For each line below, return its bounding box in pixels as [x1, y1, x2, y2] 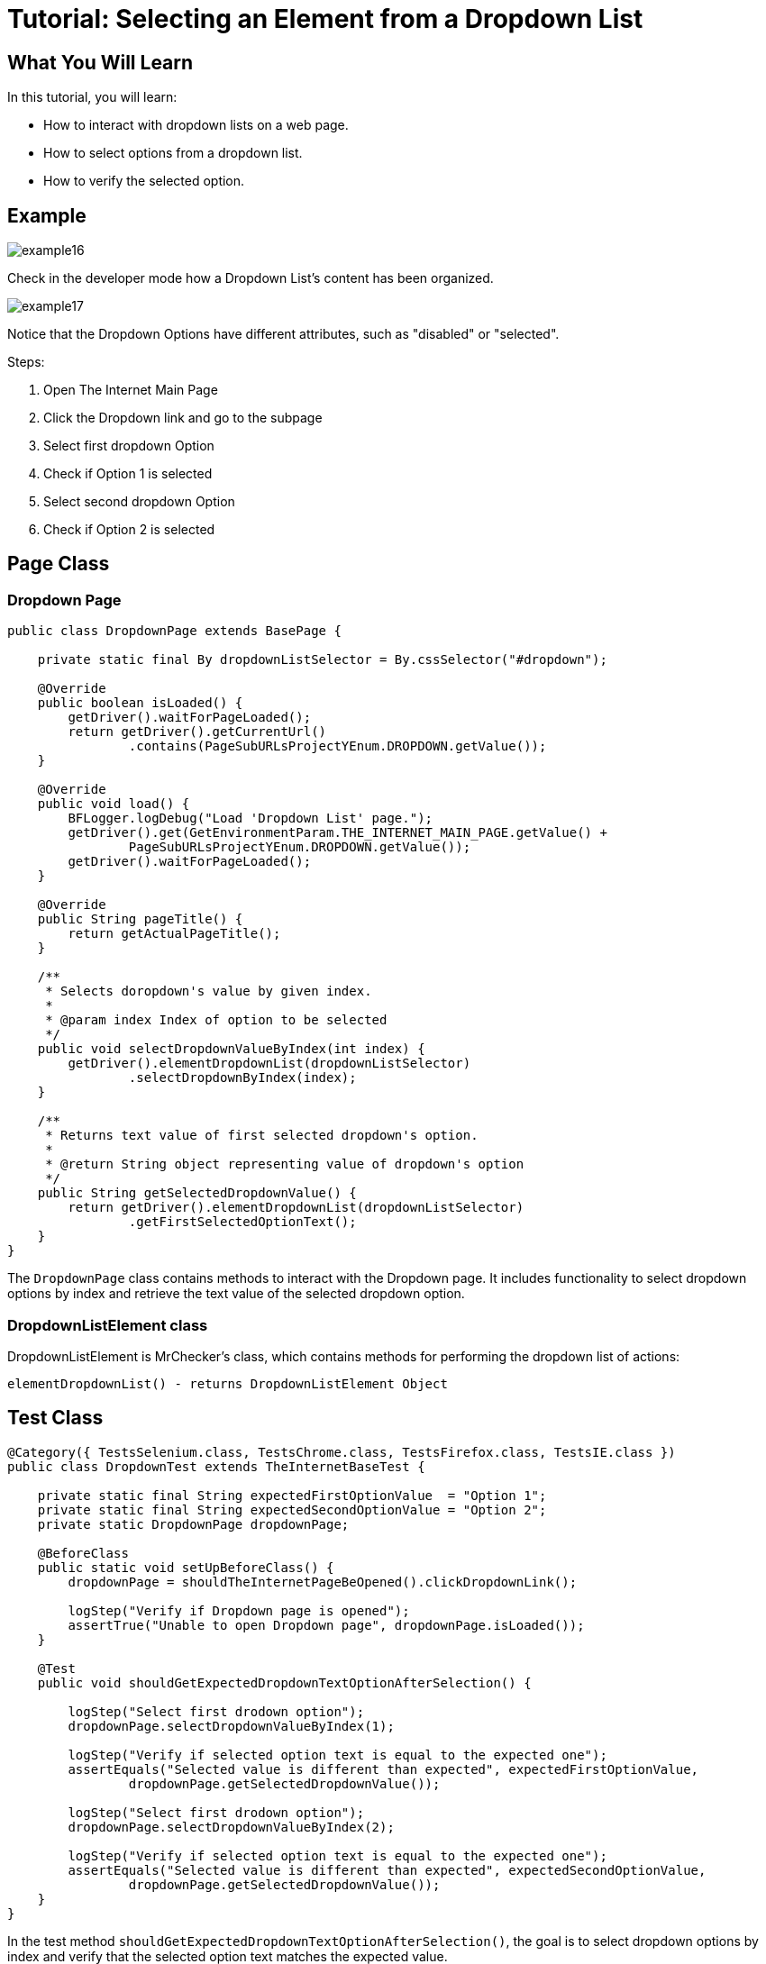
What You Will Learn [7, 50, 194, 74]
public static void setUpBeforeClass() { [37, 1559, 334, 1575]
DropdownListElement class [7, 1315, 208, 1334]
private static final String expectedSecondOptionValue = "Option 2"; [37, 1502, 547, 1517]
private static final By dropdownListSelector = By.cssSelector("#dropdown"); [37, 652, 607, 668]
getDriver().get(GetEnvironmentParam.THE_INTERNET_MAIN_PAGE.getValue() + [68, 825, 607, 841]
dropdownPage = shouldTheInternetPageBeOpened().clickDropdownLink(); [68, 1574, 578, 1589]
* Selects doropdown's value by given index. [45, 984, 372, 999]
